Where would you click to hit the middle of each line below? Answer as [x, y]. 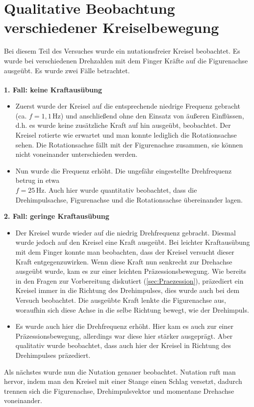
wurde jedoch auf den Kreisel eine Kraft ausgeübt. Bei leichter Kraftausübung [133, 242]
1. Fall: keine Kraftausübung [53, 89]
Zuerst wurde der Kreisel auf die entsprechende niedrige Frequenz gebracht [128, 106]
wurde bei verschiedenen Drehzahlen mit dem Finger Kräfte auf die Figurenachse [126, 60]
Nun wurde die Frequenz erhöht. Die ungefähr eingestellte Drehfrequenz [124, 170]
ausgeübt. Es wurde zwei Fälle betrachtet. [67, 70]
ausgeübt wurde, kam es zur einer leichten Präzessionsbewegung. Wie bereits [131, 271]
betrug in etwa [37, 180]
